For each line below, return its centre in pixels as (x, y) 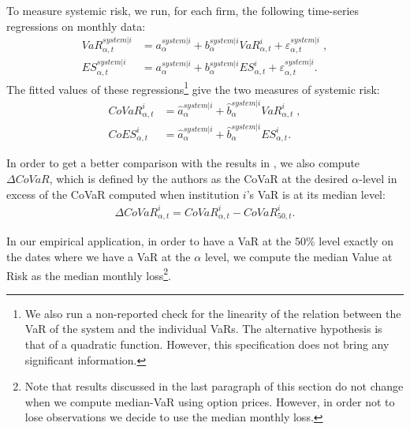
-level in (378, 178)
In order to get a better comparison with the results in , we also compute (183, 163)
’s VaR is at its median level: (316, 194)
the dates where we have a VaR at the (99, 257)
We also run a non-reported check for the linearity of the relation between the (213, 313)
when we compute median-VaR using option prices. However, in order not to (210, 401)
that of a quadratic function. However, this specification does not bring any (207, 344)
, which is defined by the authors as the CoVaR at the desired (199, 178)
